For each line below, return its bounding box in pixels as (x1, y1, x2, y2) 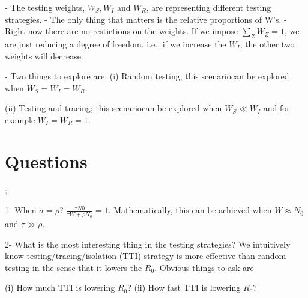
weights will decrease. (5, 49, 83, 62)
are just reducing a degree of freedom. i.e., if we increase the (5, 37, 226, 50)
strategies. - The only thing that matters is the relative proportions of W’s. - (5, 13, 287, 25)
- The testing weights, (5, 1, 85, 13)
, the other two (240, 37, 295, 50)
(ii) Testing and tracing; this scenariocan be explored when (5, 102, 222, 114)
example (5, 113, 35, 126)
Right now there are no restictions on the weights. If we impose (5, 25, 238, 37)
